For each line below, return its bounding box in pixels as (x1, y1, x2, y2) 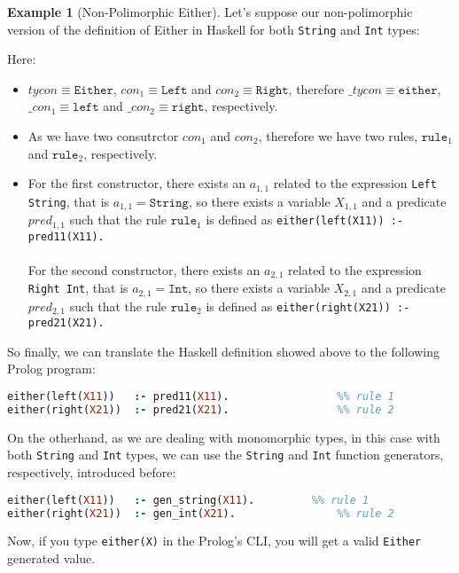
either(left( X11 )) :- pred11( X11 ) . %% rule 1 (7, 390, 394, 404)
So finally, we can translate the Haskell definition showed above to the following (7, 341, 440, 360)
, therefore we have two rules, (258, 127, 418, 145)
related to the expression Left (273, 174, 437, 192)
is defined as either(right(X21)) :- (206, 296, 410, 315)
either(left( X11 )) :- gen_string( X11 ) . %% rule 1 (7, 493, 370, 506)
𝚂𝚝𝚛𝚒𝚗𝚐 (149, 196, 189, 209)
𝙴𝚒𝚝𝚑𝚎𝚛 (74, 83, 113, 97)
